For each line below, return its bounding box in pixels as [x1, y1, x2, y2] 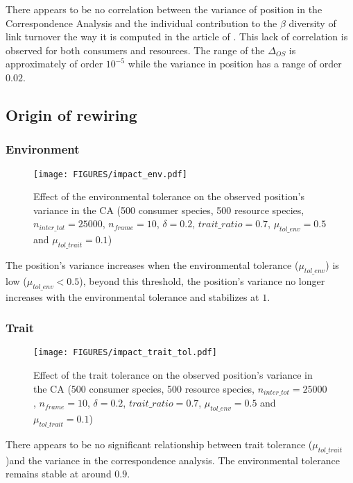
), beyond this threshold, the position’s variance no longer [79, 273, 325, 288]
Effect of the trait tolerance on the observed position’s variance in [33, 368, 313, 382]
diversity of [289, 15, 336, 30]
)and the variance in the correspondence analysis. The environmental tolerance [6, 452, 340, 467]
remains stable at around [6, 466, 112, 481]
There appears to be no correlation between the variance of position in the [6, 2, 322, 16]
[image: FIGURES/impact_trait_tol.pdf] [33, 347, 217, 358]
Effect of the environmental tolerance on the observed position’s [33, 189, 304, 204]
